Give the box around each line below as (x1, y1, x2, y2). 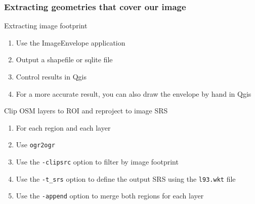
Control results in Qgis (16, 71, 87, 81)
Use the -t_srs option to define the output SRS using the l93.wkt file (16, 173, 236, 184)
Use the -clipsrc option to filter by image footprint (16, 156, 179, 167)
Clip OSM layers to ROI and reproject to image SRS (4, 105, 168, 116)
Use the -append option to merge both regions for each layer (16, 190, 204, 201)
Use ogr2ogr (16, 139, 55, 150)
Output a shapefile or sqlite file (16, 54, 113, 65)
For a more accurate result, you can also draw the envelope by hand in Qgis (16, 88, 251, 99)
